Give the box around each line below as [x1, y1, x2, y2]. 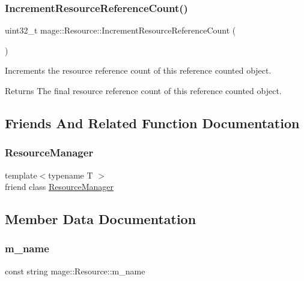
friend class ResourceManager [5, 180, 114, 193]
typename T [48, 168, 93, 181]
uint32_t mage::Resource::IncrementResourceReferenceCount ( [5, 24, 236, 37]
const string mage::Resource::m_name [5, 264, 145, 277]
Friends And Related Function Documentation [5, 113, 300, 132]
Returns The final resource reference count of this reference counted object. [5, 84, 282, 96]
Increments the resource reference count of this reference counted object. [5, 64, 272, 77]
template [5, 168, 37, 181]
